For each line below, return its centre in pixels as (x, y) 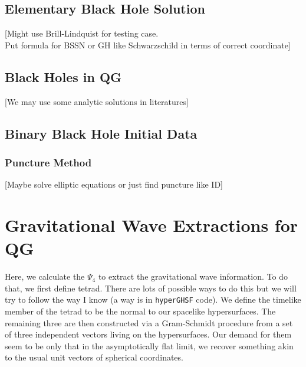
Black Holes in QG (63, 76)
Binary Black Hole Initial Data (101, 133)
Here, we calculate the (45, 276)
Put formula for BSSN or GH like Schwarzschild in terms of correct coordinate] (148, 45)
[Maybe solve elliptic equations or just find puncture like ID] (114, 184)
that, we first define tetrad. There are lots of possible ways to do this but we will (151, 288)
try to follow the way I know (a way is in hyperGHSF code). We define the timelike (153, 299)
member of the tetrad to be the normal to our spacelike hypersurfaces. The (140, 311)
